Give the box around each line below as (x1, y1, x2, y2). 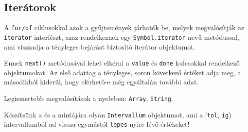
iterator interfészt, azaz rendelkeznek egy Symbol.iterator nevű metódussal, (4, 32, 239, 42)
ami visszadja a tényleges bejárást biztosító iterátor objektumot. (4, 41, 195, 51)
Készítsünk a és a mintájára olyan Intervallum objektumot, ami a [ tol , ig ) (4, 109, 231, 119)
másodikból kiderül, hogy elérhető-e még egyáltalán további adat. (4, 77, 199, 87)
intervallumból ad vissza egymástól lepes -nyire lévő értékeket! (4, 119, 190, 129)
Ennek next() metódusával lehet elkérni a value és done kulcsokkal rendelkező (4, 58, 240, 68)
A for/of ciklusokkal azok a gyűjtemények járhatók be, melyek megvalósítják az (4, 22, 245, 33)
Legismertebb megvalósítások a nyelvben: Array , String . (4, 93, 173, 103)
